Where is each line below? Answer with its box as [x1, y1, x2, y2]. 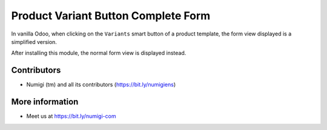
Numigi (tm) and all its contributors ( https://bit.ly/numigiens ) [26, 81, 176, 88]
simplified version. [11, 38, 58, 45]
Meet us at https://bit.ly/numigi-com [26, 113, 116, 120]
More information [11, 97, 79, 107]
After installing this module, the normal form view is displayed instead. [11, 49, 187, 57]
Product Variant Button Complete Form [11, 9, 211, 22]
